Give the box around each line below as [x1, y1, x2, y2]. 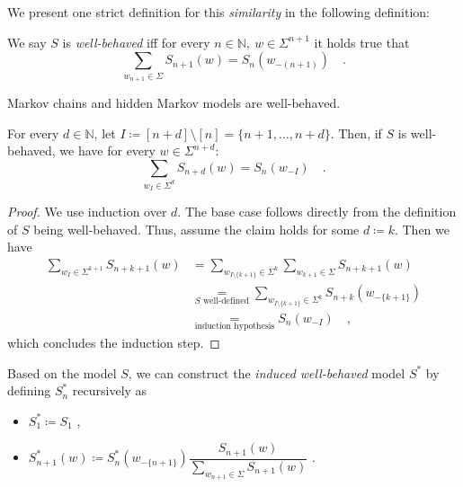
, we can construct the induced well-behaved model [128, 363, 405, 382]
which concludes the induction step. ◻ [7, 332, 220, 351]
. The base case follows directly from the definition [177, 202, 457, 220]
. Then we [394, 219, 450, 238]
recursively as [72, 381, 147, 400]
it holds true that [314, 32, 410, 51]
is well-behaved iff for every [62, 32, 210, 51]
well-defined [203, 296, 249, 305]
